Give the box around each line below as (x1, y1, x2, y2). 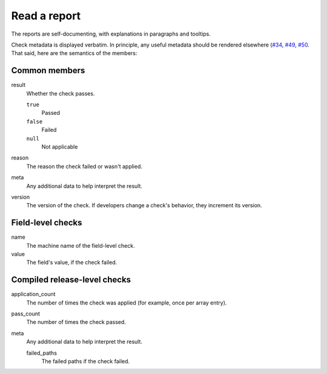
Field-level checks (11, 218, 82, 228)
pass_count (11, 310, 41, 317)
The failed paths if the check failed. (41, 358, 130, 365)
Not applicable (41, 143, 78, 150)
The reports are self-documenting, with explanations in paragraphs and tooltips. (11, 30, 211, 37)
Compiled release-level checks (11, 275, 131, 285)
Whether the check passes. (26, 89, 95, 97)
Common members (11, 65, 85, 76)
